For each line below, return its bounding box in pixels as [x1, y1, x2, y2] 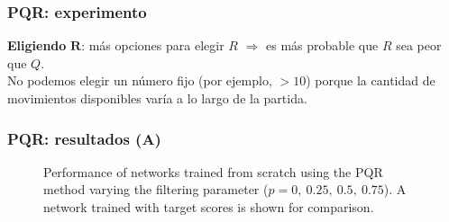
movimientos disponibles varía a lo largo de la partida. [7, 89, 307, 107]
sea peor [396, 36, 442, 55]
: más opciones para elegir [81, 36, 224, 55]
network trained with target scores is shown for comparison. [43, 198, 374, 216]
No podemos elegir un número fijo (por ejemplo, [7, 71, 272, 90]
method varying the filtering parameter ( [43, 180, 269, 199]
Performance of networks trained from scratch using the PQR [43, 162, 383, 181]
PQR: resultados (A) [7, 127, 161, 149]
